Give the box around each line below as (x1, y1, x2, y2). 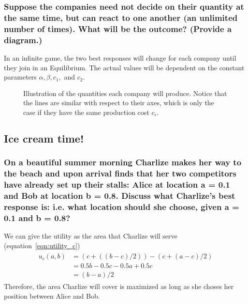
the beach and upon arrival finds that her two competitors (4, 167, 236, 179)
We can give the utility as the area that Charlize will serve (4, 231, 177, 241)
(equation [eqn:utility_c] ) (4, 240, 80, 250)
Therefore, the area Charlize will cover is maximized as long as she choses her (4, 281, 234, 291)
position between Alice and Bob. (4, 291, 100, 301)
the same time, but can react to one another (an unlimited (4, 11, 238, 23)
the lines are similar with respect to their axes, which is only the (23, 97, 214, 108)
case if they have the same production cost (23, 107, 149, 117)
